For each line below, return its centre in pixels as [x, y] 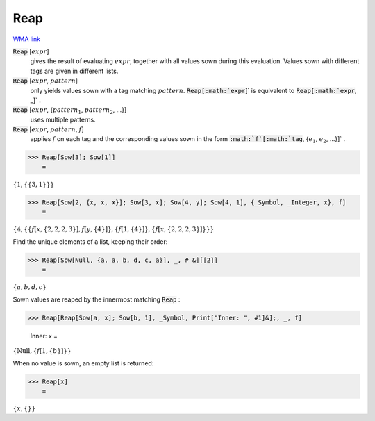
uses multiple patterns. [63, 119]
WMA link [27, 39]
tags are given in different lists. [74, 71]
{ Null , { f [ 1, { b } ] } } [42, 351]
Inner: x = [44, 336]
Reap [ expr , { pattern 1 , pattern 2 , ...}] [70, 111]
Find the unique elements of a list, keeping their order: [90, 241]
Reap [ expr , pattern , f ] [49, 129]
